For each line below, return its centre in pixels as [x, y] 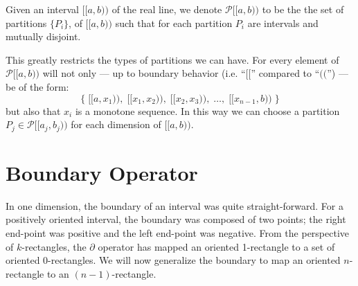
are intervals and [283, 23]
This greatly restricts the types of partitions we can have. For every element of [172, 59]
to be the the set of [303, 9]
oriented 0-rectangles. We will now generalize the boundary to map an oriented [173, 260]
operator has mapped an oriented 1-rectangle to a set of [216, 246]
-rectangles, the [54, 246]
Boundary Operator [102, 172]
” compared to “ [285, 73]
